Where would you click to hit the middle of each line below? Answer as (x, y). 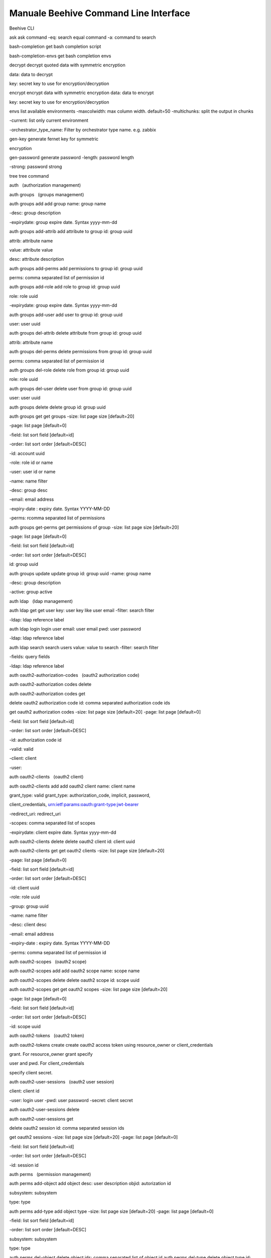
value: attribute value (31, 250)
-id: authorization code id (35, 740)
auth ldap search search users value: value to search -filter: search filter (84, 647)
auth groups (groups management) (47, 194)
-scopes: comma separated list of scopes (52, 823)
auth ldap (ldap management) (41, 601)
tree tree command (29, 176)
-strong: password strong (36, 167)
